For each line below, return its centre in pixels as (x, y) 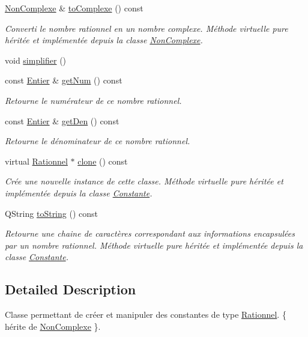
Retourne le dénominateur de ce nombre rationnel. (98, 141)
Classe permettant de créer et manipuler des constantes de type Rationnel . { (146, 314)
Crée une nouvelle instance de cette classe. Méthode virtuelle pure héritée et (144, 181)
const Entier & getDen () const (62, 120)
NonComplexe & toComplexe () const (74, 8)
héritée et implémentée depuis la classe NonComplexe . (104, 40)
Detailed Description (71, 289)
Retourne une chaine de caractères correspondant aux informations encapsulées (150, 233)
